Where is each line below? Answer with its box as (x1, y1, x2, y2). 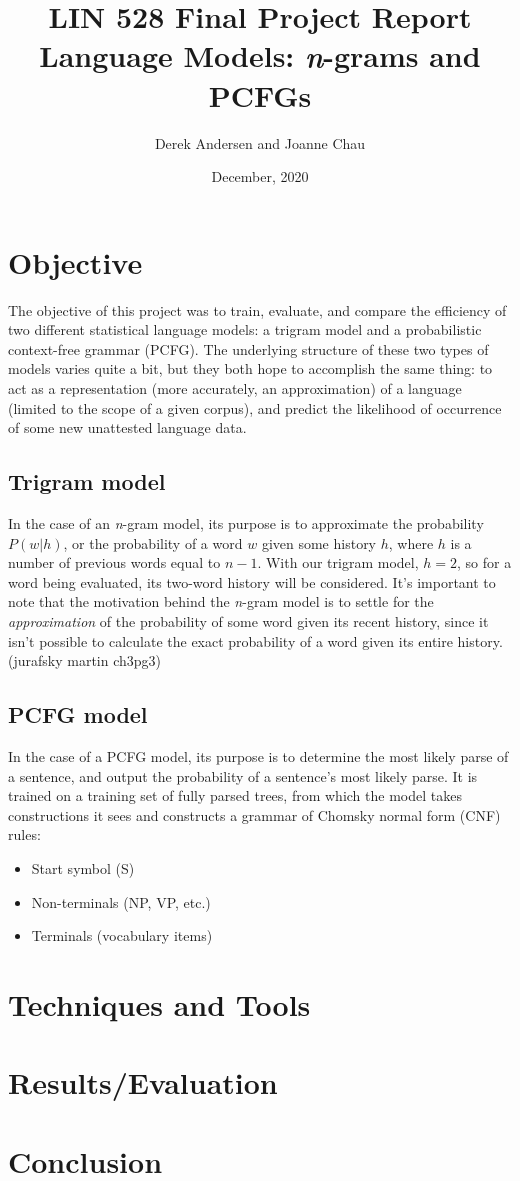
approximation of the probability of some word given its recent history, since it (8, 610, 489, 631)
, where (388, 532, 434, 553)
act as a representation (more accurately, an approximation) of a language (8, 378, 462, 398)
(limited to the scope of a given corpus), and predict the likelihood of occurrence (8, 397, 502, 418)
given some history (261, 532, 377, 553)
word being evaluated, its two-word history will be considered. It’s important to (8, 571, 496, 592)
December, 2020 (211, 166, 309, 187)
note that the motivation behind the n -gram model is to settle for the (8, 591, 434, 612)
